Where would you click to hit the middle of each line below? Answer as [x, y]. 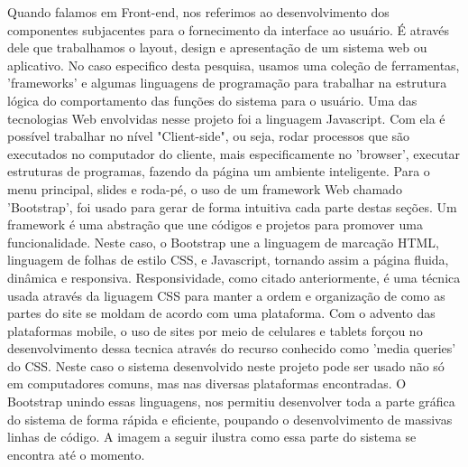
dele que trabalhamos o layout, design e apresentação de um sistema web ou [217, 47]
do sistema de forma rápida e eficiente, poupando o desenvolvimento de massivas [230, 419]
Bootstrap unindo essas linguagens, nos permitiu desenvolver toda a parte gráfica [231, 402]
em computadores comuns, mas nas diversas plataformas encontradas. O [207, 383]
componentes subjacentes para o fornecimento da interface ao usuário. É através [228, 29]
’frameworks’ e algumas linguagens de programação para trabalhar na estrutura [227, 83]
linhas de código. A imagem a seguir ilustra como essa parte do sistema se [212, 437]
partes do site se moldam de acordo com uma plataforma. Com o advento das [221, 313]
